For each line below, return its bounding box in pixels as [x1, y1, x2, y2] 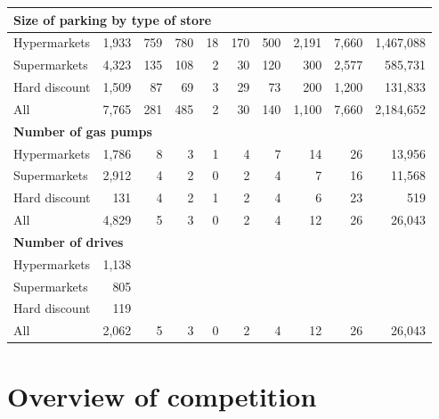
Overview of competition [7, 377, 317, 414]
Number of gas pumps [13, 121, 152, 140]
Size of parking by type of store [13, 10, 212, 29]
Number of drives [13, 232, 124, 251]
